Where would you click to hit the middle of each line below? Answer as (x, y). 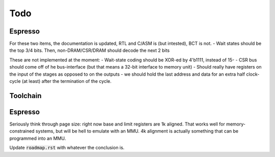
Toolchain (25, 96)
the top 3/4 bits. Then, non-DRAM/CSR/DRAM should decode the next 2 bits (90, 50)
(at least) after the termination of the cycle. (67, 81)
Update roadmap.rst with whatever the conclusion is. (67, 148)
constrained (22, 131)
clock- (253, 74)
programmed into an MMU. (38, 138)
